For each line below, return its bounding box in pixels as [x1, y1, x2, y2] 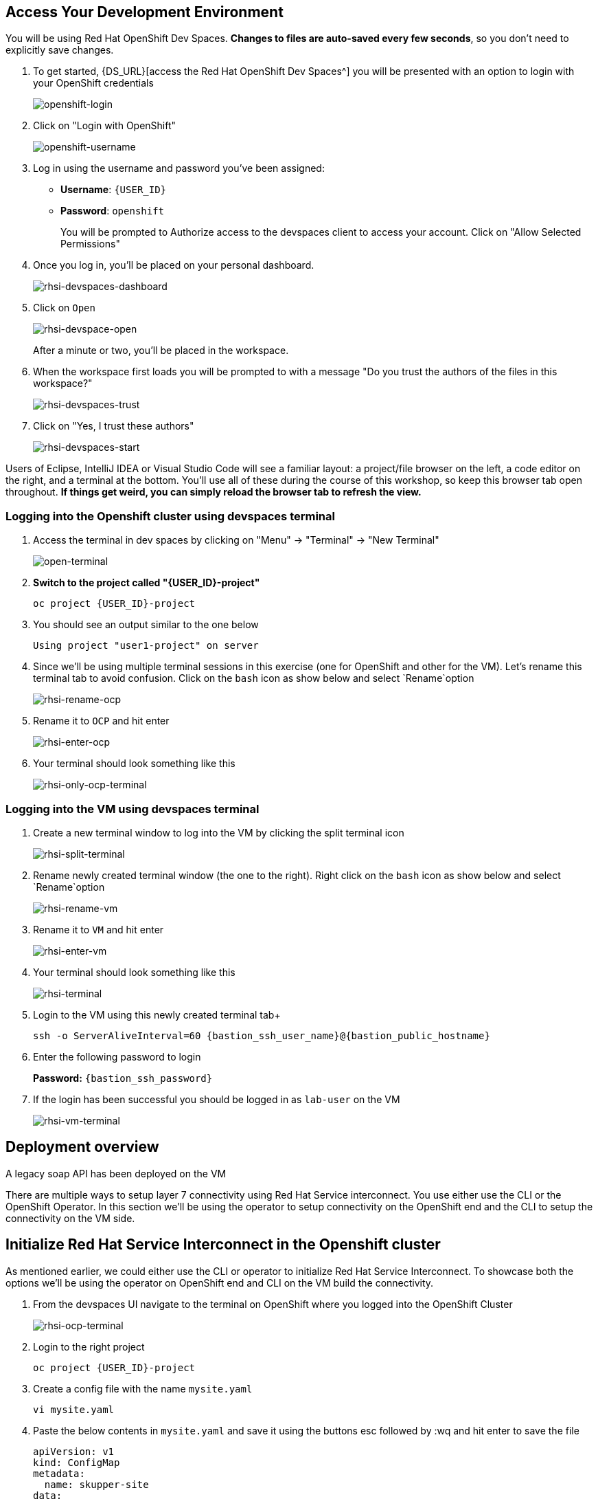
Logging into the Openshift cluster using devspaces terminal [5, 509, 335, 523]
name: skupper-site [44, 1478, 149, 1490]
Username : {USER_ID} [60, 184, 167, 196]
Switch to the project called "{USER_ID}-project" [33, 577, 260, 589]
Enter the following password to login [33, 1050, 201, 1063]
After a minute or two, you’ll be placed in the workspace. [33, 344, 289, 357]
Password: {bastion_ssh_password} [33, 1071, 213, 1084]
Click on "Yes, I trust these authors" [33, 420, 194, 432]
